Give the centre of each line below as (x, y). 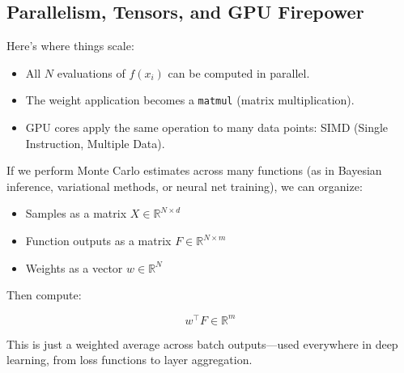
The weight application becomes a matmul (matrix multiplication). (190, 100)
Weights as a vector (74, 267)
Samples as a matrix (76, 213)
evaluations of (91, 72)
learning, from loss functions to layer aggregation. (130, 360)
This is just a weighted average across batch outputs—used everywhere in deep (202, 343)
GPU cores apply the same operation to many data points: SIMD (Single (207, 127)
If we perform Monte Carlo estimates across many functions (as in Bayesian (194, 170)
